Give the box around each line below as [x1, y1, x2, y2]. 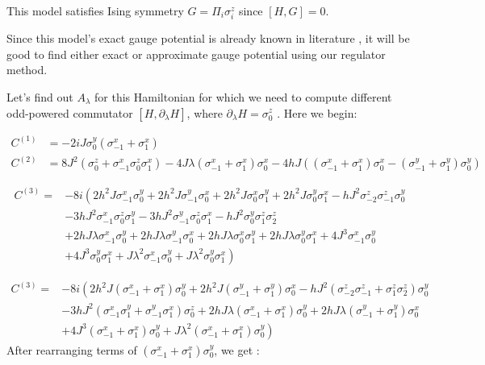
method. [6, 61, 48, 78]
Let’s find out [6, 88, 73, 105]
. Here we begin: [277, 104, 357, 121]
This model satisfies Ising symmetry [6, 2, 184, 19]
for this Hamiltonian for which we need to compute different [94, 88, 392, 105]
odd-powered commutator [6, 104, 133, 121]
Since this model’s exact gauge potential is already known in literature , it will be [6, 30, 410, 47]
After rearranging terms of [6, 341, 137, 358]
